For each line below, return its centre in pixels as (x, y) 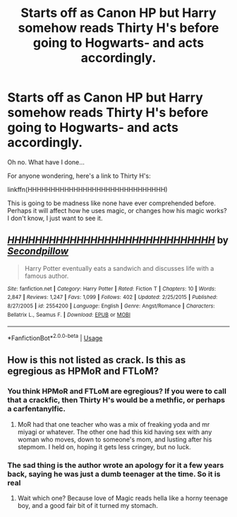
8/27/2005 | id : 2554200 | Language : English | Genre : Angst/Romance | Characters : (111, 306)
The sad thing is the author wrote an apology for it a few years (116, 465)
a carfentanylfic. (36, 409)
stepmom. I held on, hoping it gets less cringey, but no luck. (104, 446)
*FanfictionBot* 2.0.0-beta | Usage (55, 338)
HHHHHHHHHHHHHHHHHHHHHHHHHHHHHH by (118, 240)
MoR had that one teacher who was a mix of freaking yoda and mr (114, 424)
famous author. (47, 276)
